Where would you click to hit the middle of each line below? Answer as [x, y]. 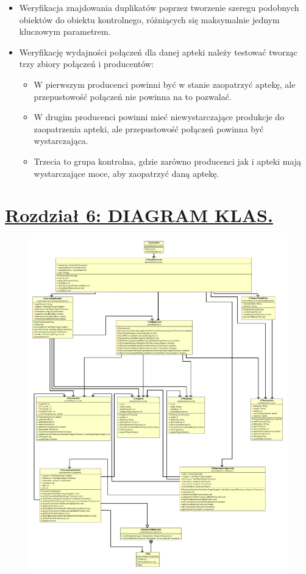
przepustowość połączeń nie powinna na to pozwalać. [133, 96]
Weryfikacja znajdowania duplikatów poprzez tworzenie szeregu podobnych [159, 7]
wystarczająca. [61, 141]
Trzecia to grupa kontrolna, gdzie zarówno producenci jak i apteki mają [168, 161]
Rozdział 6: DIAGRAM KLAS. [139, 215]
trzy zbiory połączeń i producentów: [87, 64]
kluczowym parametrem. [65, 31]
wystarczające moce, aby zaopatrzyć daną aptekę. [126, 173]
